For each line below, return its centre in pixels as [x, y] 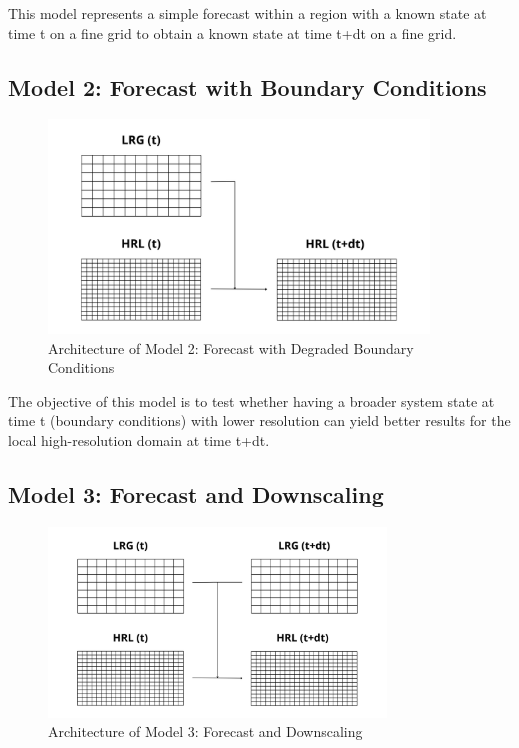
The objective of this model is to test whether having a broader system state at [251, 400]
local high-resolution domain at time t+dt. [139, 440]
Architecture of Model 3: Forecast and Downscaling [205, 731]
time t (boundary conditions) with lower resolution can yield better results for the [259, 420]
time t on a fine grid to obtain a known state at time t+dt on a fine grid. [232, 32]
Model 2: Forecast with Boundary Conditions [247, 86]
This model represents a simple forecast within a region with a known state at [247, 13]
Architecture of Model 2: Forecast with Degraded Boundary [231, 347]
